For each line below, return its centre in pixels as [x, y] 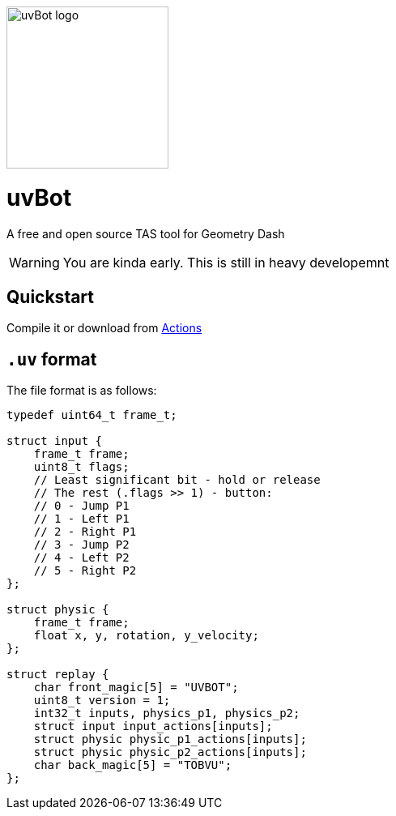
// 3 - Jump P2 [81, 545]
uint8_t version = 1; [102, 701]
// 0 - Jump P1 [81, 506]
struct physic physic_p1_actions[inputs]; [170, 739]
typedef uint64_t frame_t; [92, 415]
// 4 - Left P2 [81, 558]
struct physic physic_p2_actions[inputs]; [170, 752]
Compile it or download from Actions [104, 328]
